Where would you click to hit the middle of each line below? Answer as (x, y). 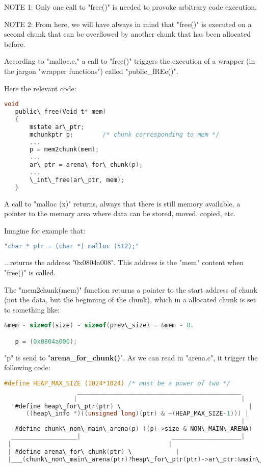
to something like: (32, 309)
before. (15, 44)
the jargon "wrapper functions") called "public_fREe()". (91, 71)
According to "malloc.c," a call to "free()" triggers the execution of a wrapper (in (130, 61)
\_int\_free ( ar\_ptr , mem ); (77, 180)
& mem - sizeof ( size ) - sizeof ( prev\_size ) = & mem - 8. (99, 326)
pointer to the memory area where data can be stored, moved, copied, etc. (120, 213)
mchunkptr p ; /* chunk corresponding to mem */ (125, 134)
